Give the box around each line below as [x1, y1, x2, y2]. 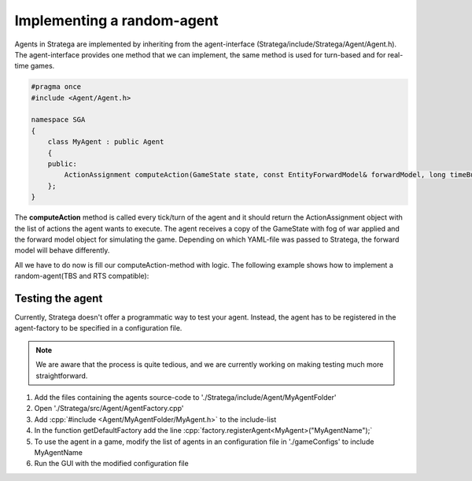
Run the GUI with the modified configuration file [34, 459, 189, 468]
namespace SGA [31, 115, 86, 124]
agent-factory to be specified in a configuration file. [14, 324, 183, 333]
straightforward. [35, 371, 88, 380]
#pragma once [31, 83, 82, 91]
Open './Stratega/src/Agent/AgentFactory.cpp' [34, 404, 184, 413]
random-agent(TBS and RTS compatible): [14, 272, 149, 281]
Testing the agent [14, 291, 103, 305]
